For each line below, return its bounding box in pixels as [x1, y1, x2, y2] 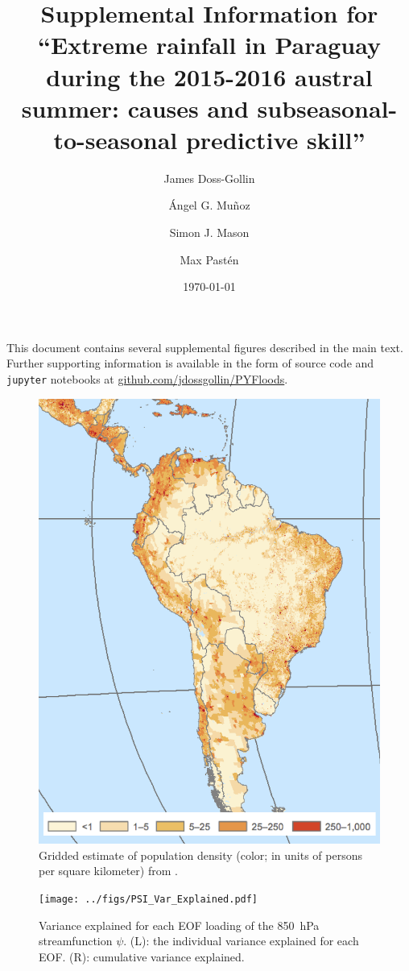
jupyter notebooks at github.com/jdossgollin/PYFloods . [6, 371, 288, 388]
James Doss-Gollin [163, 169, 255, 186]
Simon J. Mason [169, 224, 250, 241]
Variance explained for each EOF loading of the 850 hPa [39, 916, 320, 933]
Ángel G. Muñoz [168, 197, 250, 214]
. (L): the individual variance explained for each [123, 932, 359, 949]
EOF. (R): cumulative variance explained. [39, 948, 245, 965]
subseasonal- [257, 91, 398, 124]
